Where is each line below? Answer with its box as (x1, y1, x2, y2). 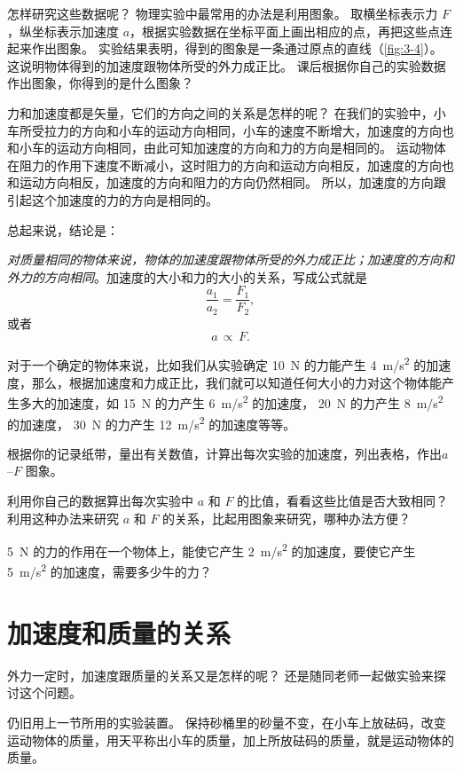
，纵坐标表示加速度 (7, 21, 119, 40)
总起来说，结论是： (7, 220, 119, 239)
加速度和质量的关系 (7, 614, 231, 650)
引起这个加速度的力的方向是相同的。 (7, 190, 218, 208)
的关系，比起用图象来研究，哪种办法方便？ (162, 508, 412, 527)
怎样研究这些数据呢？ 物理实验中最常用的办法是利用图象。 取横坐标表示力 (7, 4, 438, 22)
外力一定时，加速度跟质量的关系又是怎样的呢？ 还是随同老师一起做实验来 (7, 665, 434, 684)
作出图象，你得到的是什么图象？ (7, 74, 193, 92)
